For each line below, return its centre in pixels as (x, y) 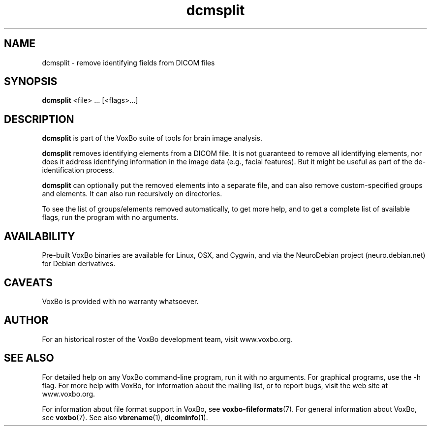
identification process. (78, 170)
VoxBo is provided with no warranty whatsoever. (120, 301)
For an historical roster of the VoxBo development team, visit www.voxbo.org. (167, 339)
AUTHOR (26, 320)
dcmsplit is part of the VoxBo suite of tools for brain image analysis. (152, 138)
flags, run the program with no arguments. (110, 217)
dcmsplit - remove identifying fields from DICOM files (128, 62)
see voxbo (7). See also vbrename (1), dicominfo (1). (125, 417)
